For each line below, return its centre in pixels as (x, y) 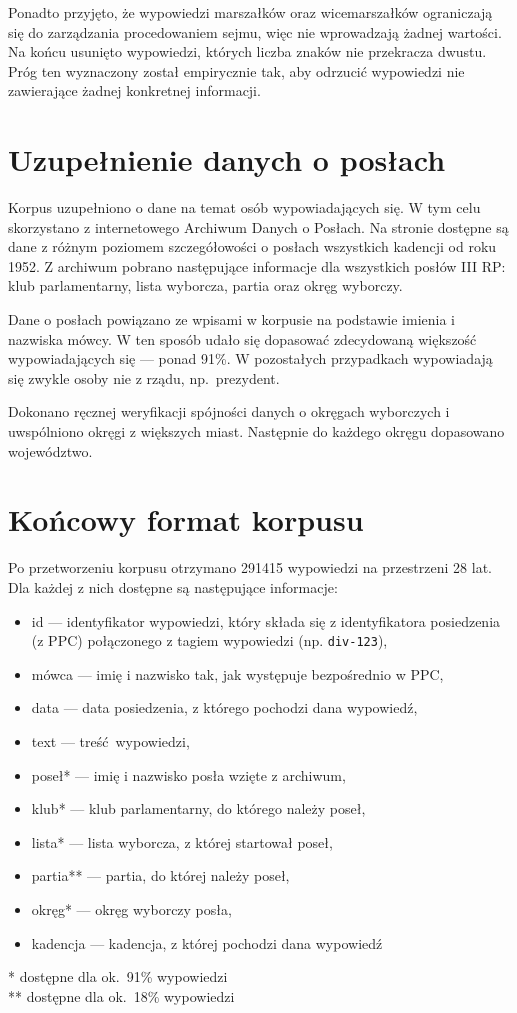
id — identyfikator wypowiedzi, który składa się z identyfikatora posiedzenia (266, 620)
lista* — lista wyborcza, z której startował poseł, (182, 841)
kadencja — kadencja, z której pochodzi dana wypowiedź (207, 942)
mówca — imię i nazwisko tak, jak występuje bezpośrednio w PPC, (237, 673)
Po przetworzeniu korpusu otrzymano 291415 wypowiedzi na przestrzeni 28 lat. (250, 567)
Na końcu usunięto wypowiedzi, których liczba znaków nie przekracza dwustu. (247, 51)
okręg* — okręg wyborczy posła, (131, 908)
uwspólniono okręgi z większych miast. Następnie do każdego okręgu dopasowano (256, 431)
